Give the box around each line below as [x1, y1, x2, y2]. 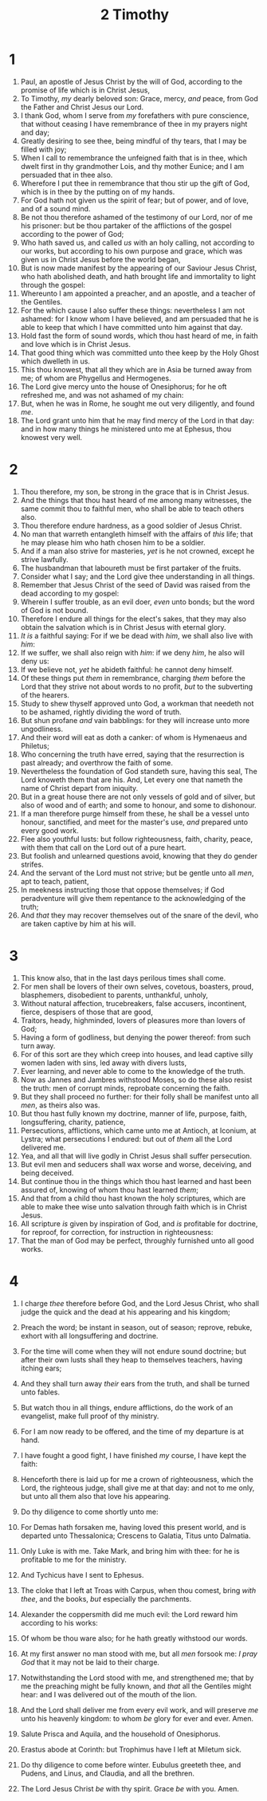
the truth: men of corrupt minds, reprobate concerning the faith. [20, 1083, 230, 1093]
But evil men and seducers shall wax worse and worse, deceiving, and [20, 1159, 252, 1169]
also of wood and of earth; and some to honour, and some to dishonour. [20, 800, 257, 810]
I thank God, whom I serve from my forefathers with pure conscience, [20, 110, 249, 120]
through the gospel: [20, 280, 86, 289]
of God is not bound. [20, 605, 88, 615]
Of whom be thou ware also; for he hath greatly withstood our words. [20, 1633, 248, 1643]
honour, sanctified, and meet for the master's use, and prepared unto [20, 817, 249, 827]
